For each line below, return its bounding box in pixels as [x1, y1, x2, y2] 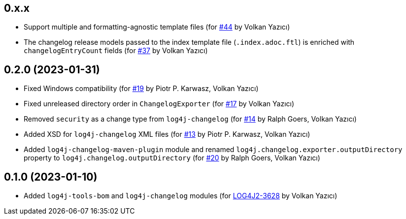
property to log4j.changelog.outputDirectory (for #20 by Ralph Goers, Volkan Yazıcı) [24, 154, 320, 162]
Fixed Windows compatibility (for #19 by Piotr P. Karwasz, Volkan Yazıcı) [24, 84, 259, 93]
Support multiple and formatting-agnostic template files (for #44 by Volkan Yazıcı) [24, 23, 290, 31]
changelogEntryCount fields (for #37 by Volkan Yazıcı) [24, 46, 208, 55]
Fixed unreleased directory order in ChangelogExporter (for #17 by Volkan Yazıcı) [24, 99, 295, 108]
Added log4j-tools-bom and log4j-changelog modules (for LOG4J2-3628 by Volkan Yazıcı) [24, 191, 338, 200]
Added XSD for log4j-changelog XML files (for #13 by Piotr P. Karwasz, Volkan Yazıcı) [24, 130, 310, 139]
